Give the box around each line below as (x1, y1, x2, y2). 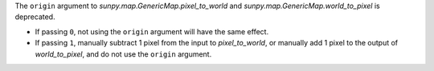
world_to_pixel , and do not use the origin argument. (35, 49, 212, 59)
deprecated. (14, 12, 55, 22)
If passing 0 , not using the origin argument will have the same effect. (35, 26, 269, 36)
